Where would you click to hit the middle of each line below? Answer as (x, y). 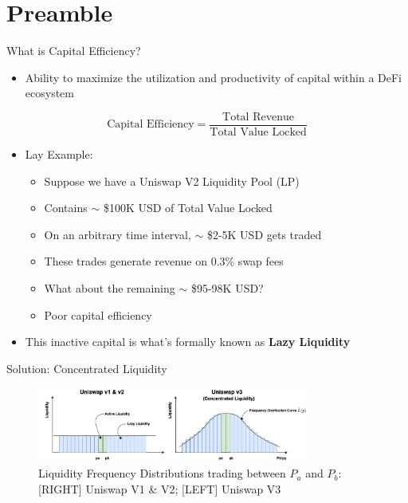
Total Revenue (259, 117)
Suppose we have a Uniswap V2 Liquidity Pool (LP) (172, 181)
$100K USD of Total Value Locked (188, 208)
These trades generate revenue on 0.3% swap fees (164, 261)
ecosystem (49, 93)
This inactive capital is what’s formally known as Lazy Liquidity (188, 342)
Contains (66, 208)
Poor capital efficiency (98, 314)
